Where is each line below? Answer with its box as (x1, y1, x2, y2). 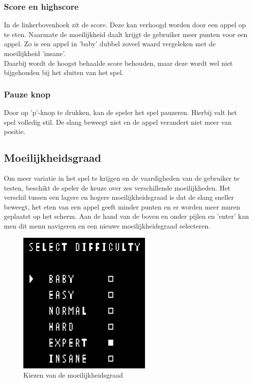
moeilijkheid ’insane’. (4, 48, 66, 58)
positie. (4, 126, 26, 136)
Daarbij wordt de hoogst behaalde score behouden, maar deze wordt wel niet (4, 57, 233, 68)
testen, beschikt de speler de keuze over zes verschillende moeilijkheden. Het (4, 182, 231, 192)
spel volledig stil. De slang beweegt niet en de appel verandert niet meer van (4, 116, 232, 127)
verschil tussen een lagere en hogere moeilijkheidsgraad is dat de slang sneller (4, 192, 234, 202)
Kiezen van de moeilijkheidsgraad (23, 370, 123, 380)
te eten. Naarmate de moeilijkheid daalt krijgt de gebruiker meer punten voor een (4, 29, 248, 39)
